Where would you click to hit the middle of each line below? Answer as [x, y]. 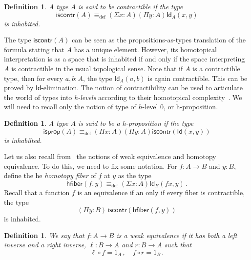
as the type [135, 175]
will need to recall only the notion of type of [70, 107]
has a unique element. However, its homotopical [145, 49]
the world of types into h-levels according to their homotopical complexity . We [123, 97]
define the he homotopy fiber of [50, 175]
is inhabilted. [23, 140]
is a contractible [216, 68]
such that [178, 245]
